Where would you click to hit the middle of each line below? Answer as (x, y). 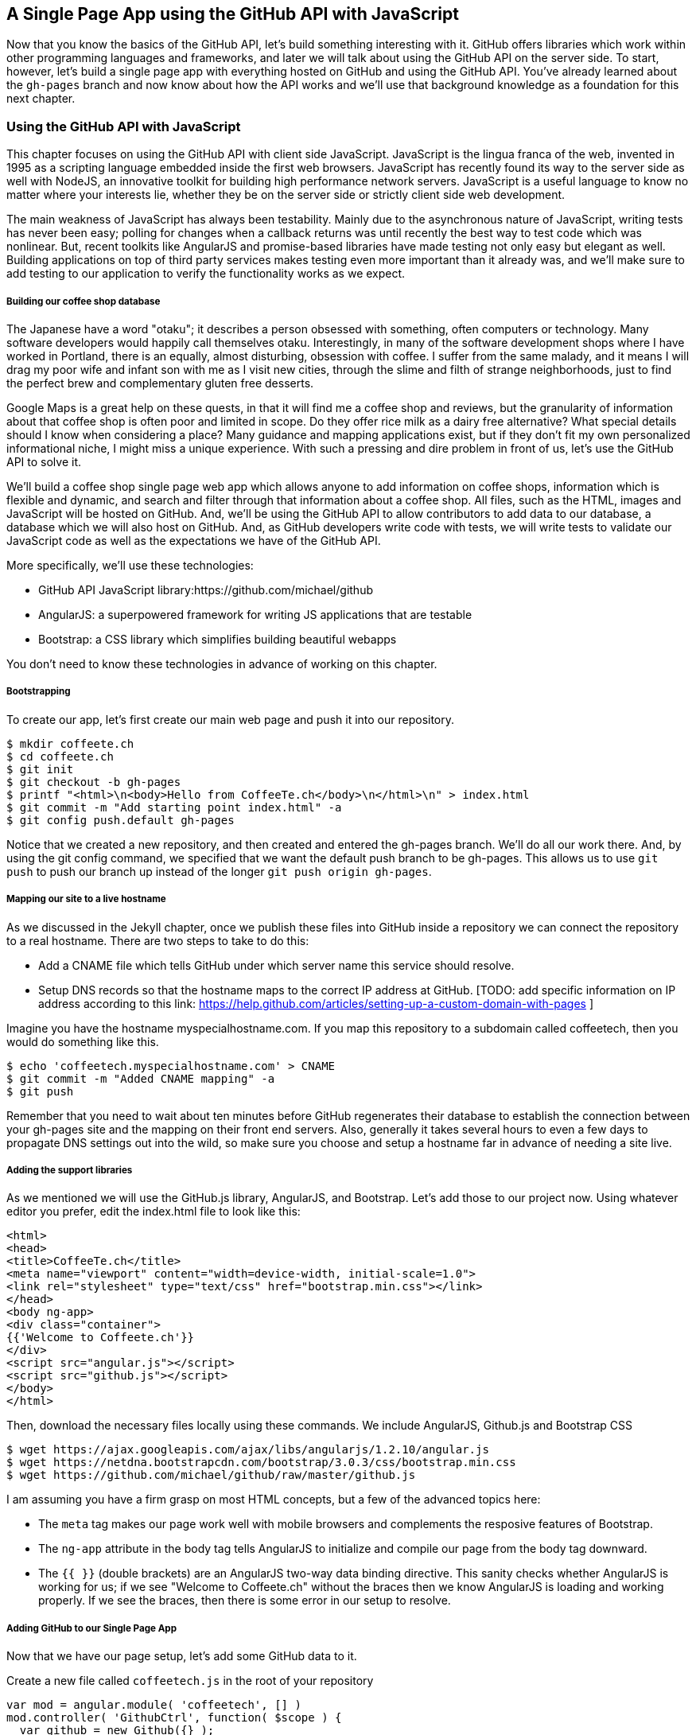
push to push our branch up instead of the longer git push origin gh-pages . (219, 871)
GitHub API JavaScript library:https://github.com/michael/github (206, 589)
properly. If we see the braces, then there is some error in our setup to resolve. (245, 1601)
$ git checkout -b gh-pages (94, 782)
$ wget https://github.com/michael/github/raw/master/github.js (211, 1475)
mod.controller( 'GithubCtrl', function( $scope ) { (174, 1718)
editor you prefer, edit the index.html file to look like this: (154, 1212)
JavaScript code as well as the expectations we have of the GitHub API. (194, 540)
